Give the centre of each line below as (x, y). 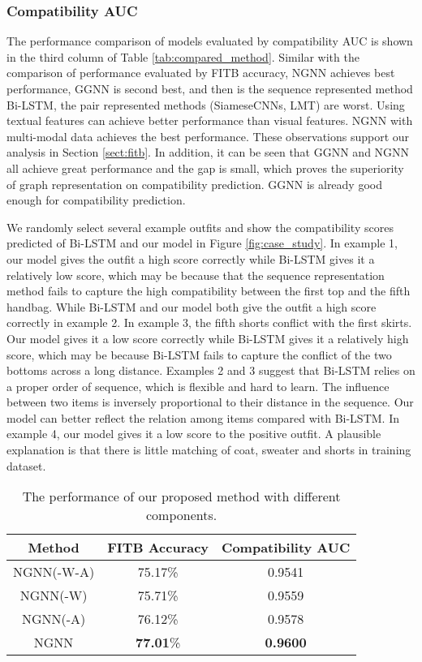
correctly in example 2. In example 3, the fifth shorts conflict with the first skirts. (209, 322)
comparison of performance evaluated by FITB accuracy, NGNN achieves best (201, 73)
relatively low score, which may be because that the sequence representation (196, 275)
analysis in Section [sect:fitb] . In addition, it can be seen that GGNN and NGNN (208, 152)
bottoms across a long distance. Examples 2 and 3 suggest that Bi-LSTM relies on (211, 370)
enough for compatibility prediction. (96, 200)
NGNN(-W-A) (54, 572)
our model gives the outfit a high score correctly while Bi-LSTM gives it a (191, 258)
